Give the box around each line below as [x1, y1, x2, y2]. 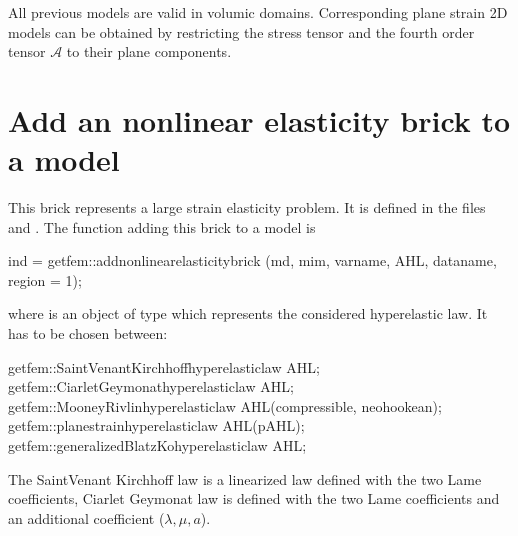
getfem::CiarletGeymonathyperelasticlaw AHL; [8, 376, 294, 397]
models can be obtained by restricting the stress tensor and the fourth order [8, 21, 475, 42]
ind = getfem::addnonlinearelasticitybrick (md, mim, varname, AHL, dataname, [8, 250, 497, 271]
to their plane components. [66, 41, 232, 62]
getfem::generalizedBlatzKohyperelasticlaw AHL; [8, 434, 307, 455]
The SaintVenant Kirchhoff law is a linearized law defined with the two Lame [8, 468, 482, 489]
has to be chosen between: [8, 322, 168, 343]
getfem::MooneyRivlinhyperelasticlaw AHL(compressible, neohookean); [8, 395, 442, 416]
